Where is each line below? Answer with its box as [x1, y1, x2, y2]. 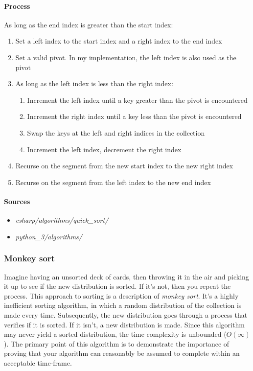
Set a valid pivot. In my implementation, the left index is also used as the [15, 52, 236, 62]
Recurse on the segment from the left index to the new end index [15, 177, 211, 187]
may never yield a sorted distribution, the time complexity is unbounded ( [4, 329, 227, 339]
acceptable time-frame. [4, 357, 72, 368]
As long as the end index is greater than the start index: [4, 19, 173, 29]
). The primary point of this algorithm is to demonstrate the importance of [4, 338, 230, 348]
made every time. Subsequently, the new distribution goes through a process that [4, 309, 248, 320]
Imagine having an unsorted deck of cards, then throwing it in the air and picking [4, 271, 249, 281]
